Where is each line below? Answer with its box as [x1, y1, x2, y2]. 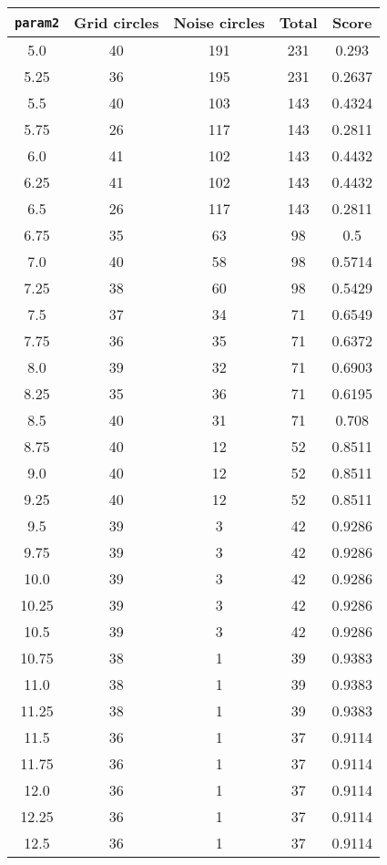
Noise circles [173, 12, 265, 33]
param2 [15, 15, 60, 30]
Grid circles [74, 12, 159, 33]
